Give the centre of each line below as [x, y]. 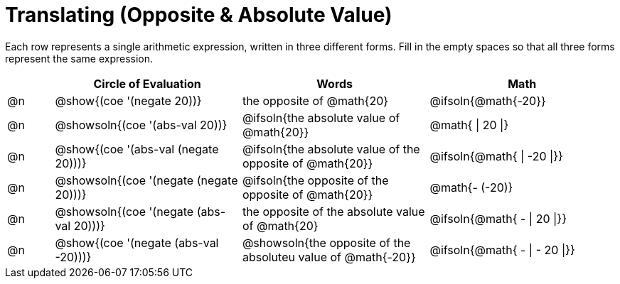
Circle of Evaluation [147, 83]
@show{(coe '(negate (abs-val [137, 242]
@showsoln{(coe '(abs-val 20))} [141, 125]
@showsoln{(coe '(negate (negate [146, 180]
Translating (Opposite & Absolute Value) [199, 15]
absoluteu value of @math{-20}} [329, 257]
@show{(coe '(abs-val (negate [137, 149]
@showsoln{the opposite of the [326, 242]
